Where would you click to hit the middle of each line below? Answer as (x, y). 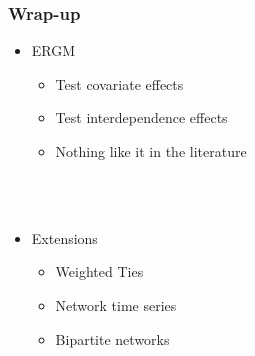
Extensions (64, 237)
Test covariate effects (119, 83)
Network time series (116, 304)
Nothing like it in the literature (151, 151)
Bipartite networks (112, 338)
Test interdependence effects (141, 117)
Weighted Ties (99, 271)
